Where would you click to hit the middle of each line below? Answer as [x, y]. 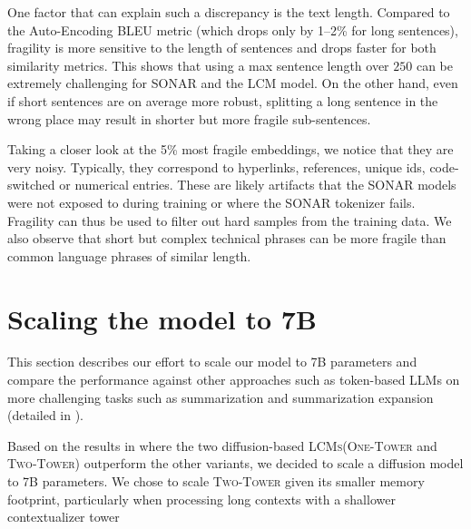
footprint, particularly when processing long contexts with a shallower [201, 499]
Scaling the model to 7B [162, 318]
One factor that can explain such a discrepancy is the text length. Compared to [229, 12]
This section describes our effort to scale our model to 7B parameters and [212, 362]
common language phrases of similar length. [129, 255]
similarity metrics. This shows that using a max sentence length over [198, 65]
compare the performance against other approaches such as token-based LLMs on [234, 380]
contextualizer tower [64, 517]
